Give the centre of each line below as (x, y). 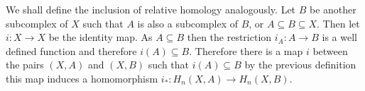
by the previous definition (300, 65)
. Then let (338, 23)
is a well (339, 37)
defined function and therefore (71, 50)
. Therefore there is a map (246, 50)
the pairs (25, 65)
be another (333, 9)
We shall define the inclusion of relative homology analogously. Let (151, 9)
